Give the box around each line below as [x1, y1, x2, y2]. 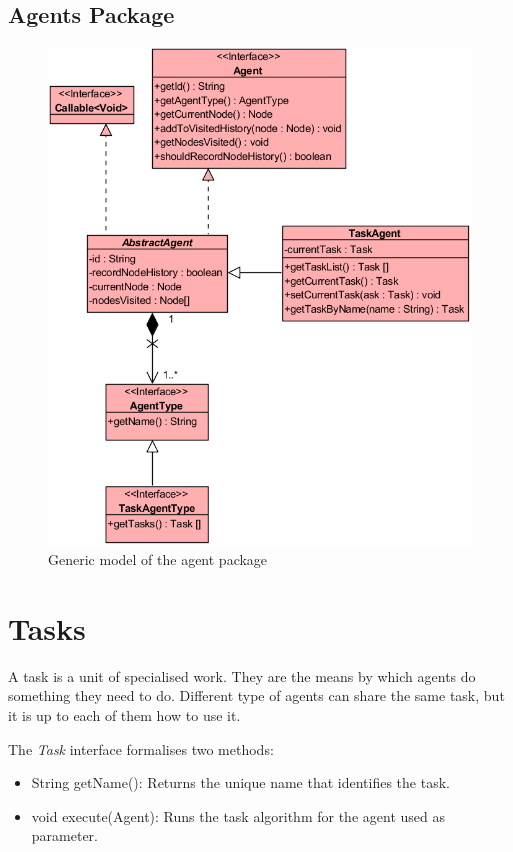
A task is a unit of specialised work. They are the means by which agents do [8, 665, 476, 686]
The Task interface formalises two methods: [8, 738, 274, 759]
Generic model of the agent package [48, 549, 268, 570]
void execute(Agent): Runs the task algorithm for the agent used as [31, 805, 445, 826]
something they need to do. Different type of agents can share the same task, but [8, 685, 505, 706]
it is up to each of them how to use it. [8, 705, 241, 726]
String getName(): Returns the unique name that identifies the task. [31, 772, 450, 793]
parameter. [31, 825, 98, 846]
